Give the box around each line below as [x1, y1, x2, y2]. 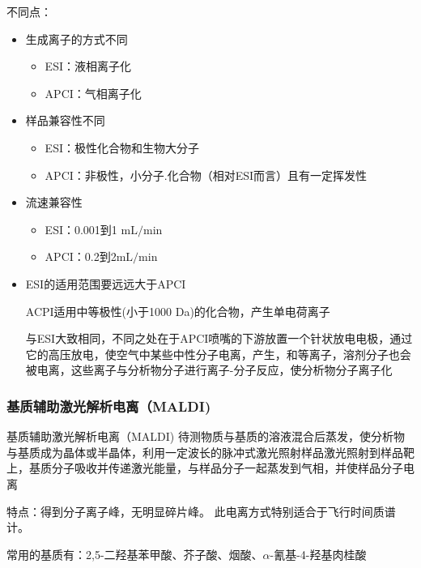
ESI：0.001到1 [45, 220, 117, 237]
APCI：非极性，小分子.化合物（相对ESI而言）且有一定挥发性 [45, 166, 368, 183]
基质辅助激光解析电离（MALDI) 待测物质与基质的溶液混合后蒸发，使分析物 [6, 428, 405, 445]
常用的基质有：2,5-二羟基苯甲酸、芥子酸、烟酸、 [6, 545, 263, 562]
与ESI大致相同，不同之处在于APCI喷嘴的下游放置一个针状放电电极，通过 [25, 330, 413, 347]
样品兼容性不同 [25, 112, 105, 129]
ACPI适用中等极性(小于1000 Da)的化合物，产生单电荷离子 [25, 302, 330, 319]
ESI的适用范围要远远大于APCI [25, 275, 186, 292]
